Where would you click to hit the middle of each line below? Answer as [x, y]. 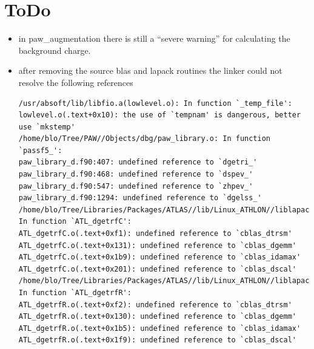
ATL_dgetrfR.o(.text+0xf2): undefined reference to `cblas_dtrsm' [155, 305]
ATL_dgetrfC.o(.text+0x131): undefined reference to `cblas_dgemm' [157, 245]
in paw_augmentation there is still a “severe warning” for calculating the [154, 38]
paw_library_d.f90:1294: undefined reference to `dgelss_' [140, 198]
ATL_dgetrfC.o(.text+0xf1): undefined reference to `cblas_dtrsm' [155, 234]
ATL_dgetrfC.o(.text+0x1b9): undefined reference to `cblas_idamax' [160, 257]
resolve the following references [76, 82]
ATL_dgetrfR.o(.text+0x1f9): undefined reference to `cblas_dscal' [157, 340]
